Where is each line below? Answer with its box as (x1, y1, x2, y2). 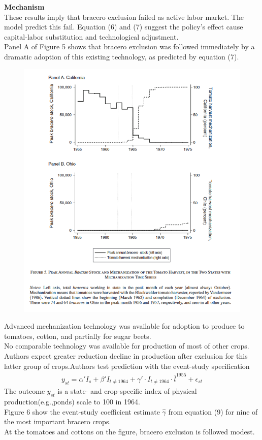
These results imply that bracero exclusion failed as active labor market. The (4, 11, 244, 22)
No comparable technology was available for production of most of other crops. (4, 340, 249, 351)
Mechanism (4, 2, 45, 12)
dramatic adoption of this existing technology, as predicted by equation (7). (4, 51, 239, 61)
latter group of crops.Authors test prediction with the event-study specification (4, 360, 250, 371)
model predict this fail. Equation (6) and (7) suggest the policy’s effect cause (4, 21, 243, 32)
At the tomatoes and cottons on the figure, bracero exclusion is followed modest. (4, 426, 255, 436)
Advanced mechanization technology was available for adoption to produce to (4, 321, 245, 331)
